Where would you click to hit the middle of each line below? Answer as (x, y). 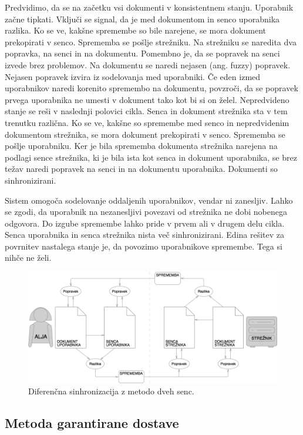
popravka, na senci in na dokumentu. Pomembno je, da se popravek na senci (142, 53)
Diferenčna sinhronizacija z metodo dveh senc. (111, 391)
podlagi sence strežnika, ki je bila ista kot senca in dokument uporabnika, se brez (151, 157)
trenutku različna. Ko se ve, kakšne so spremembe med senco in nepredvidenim (147, 122)
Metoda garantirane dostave (92, 423)
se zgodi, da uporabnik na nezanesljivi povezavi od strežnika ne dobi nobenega (146, 212)
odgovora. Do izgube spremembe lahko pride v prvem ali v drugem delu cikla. (145, 223)
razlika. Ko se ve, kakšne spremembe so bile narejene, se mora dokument (135, 30)
